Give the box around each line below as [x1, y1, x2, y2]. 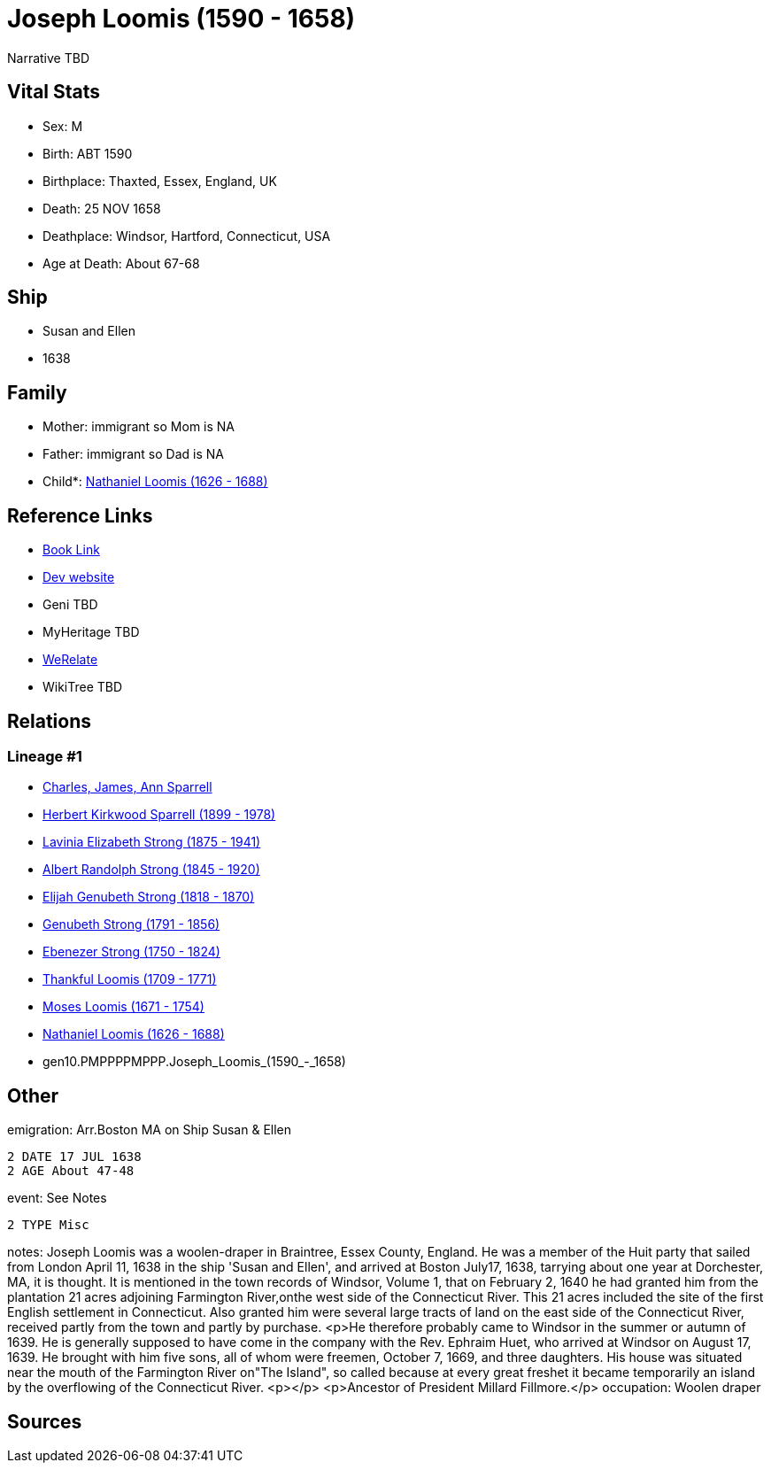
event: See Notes [7, 1190, 107, 1206]
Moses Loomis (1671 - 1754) [42, 999, 204, 1015]
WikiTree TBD [42, 679, 123, 695]
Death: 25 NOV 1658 [42, 200, 161, 216]
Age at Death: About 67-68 [42, 255, 200, 271]
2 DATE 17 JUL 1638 [7, 1149, 142, 1164]
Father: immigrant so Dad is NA [42, 446, 224, 462]
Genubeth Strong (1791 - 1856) [42, 917, 220, 932]
